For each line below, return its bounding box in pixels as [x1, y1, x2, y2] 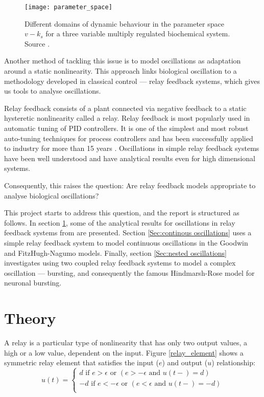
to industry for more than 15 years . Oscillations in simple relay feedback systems [4, 143, 259, 153]
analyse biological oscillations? [4, 190, 99, 201]
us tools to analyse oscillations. [4, 85, 101, 96]
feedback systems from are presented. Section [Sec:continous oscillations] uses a [4, 227, 252, 238]
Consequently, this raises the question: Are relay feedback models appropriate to [4, 180, 256, 190]
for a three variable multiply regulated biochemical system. [45, 28, 230, 39]
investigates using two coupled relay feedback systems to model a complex [4, 257, 236, 268]
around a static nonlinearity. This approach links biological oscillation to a [4, 65, 237, 76]
